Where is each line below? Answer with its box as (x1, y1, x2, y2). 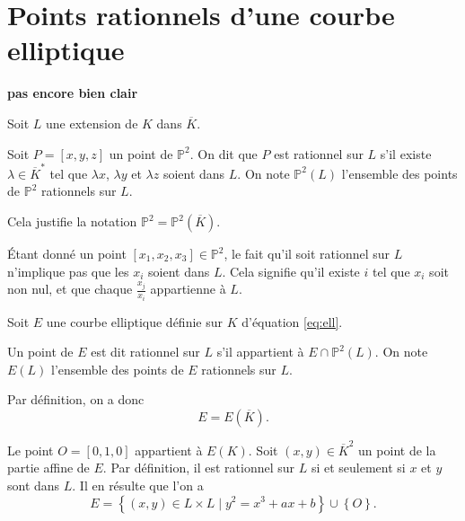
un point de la (358, 440, 436, 459)
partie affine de (7, 458, 90, 477)
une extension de (46, 113, 138, 132)
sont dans (7, 475, 60, 494)
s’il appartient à (216, 342, 304, 361)
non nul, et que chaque (7, 279, 133, 298)
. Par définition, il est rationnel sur (102, 458, 295, 477)
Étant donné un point (7, 244, 127, 262)
